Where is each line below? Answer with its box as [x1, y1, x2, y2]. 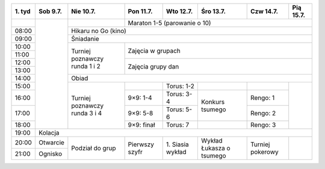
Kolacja [39, 129, 60, 137]
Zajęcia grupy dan [128, 62, 179, 70]
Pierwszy [128, 140, 155, 149]
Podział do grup [71, 144, 116, 152]
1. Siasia [166, 140, 189, 149]
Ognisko [39, 150, 63, 158]
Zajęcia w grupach [128, 46, 181, 55]
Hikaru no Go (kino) [71, 27, 126, 35]
